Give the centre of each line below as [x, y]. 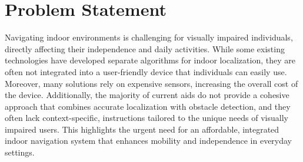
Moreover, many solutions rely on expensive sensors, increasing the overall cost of [151, 83]
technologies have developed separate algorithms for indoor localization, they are [150, 60]
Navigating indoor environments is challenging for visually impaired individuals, [149, 37]
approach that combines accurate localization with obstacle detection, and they [148, 106]
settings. [20, 152]
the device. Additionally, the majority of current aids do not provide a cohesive [147, 95]
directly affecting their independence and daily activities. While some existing [145, 48]
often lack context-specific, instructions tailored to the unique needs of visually [146, 118]
